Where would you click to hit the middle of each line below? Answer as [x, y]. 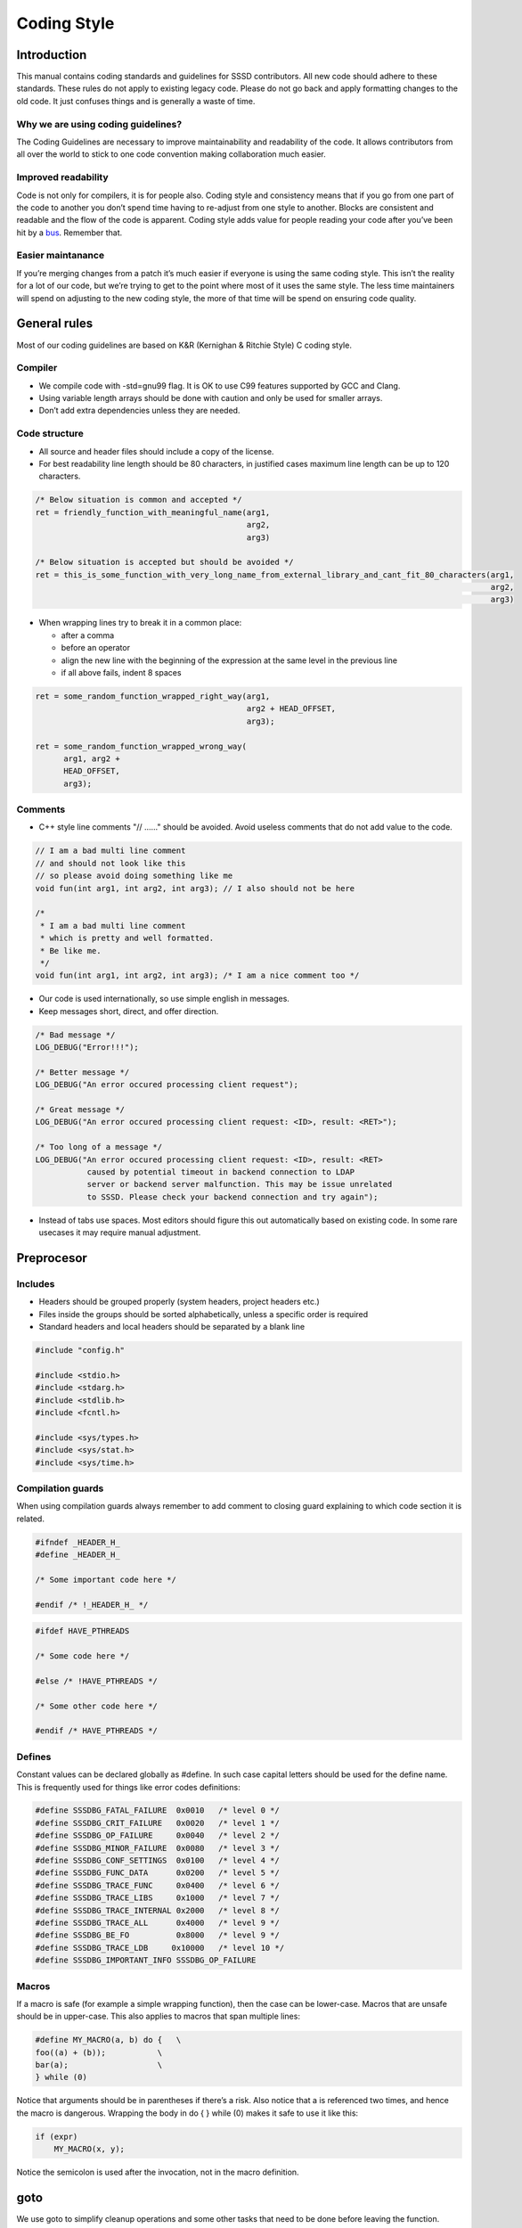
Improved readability [62, 177]
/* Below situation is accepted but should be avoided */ [164, 562]
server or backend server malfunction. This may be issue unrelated [240, 1184]
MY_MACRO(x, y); [89, 2149]
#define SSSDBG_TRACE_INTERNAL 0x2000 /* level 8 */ [157, 1910]
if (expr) [57, 2136]
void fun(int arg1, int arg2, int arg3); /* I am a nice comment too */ [197, 975]
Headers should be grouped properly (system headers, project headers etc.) [179, 1302]
